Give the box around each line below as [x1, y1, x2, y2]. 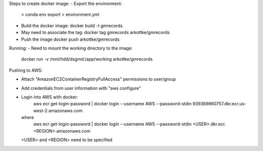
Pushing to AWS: [9, 67, 43, 73]
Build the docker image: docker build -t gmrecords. [21, 22, 124, 29]
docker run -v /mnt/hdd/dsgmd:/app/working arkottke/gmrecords [21, 56, 153, 62]
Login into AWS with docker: [21, 94, 78, 100]
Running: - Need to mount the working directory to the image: [9, 45, 133, 51]
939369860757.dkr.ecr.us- [192, 101, 246, 107]
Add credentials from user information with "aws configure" [21, 85, 141, 91]
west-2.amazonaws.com [33, 107, 83, 114]
